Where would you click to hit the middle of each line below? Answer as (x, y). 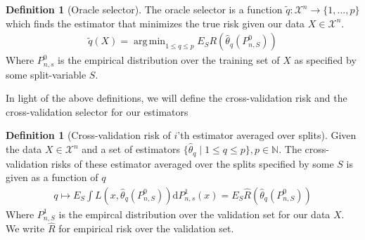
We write (25, 228)
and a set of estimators (131, 149)
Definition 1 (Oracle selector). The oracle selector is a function (144, 9)
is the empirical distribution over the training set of (169, 60)
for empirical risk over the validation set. (146, 228)
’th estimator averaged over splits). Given (267, 135)
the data (24, 149)
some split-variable (46, 74)
